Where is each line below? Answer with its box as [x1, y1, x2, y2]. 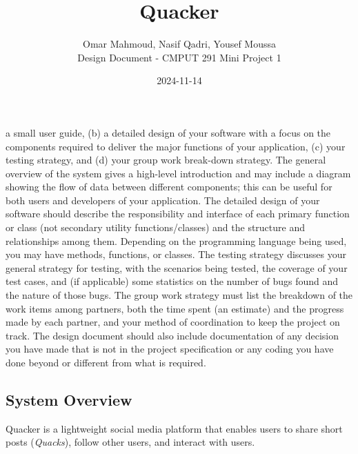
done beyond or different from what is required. [6, 355, 206, 369]
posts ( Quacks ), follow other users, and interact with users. [6, 435, 255, 449]
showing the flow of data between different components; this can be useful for [6, 179, 332, 194]
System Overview [6, 388, 132, 410]
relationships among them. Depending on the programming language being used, [6, 233, 347, 248]
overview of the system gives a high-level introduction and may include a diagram [6, 166, 351, 180]
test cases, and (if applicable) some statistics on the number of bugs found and [6, 274, 339, 288]
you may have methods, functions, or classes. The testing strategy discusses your [6, 247, 347, 261]
